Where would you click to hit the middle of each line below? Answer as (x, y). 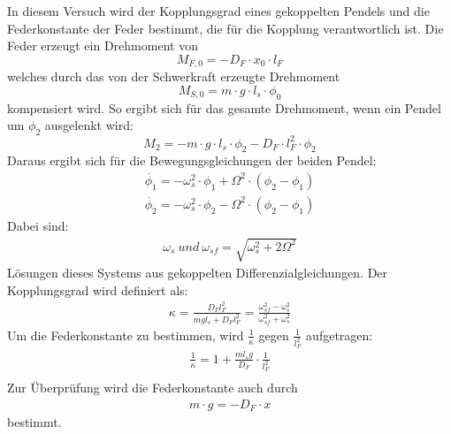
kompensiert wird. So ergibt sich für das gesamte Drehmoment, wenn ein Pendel (224, 107)
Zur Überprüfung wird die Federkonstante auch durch (153, 388)
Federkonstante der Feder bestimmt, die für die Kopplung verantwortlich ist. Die (225, 28)
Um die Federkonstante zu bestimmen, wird (126, 335)
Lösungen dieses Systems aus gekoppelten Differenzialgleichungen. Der (198, 273)
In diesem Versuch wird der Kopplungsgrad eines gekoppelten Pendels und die (218, 11)
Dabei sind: (38, 225)
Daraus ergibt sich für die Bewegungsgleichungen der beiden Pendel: (192, 160)
